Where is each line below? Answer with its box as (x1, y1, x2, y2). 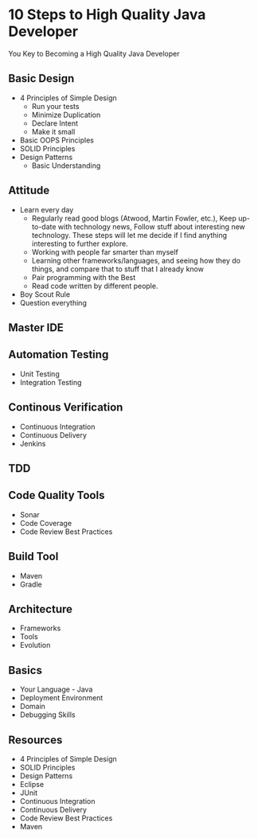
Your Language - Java (19, 684, 93, 694)
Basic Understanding (31, 161, 101, 170)
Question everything (19, 298, 88, 307)
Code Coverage (19, 518, 72, 528)
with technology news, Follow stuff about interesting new (57, 221, 245, 232)
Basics (8, 663, 42, 677)
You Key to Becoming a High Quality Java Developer (8, 49, 180, 58)
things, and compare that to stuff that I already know (31, 264, 205, 274)
